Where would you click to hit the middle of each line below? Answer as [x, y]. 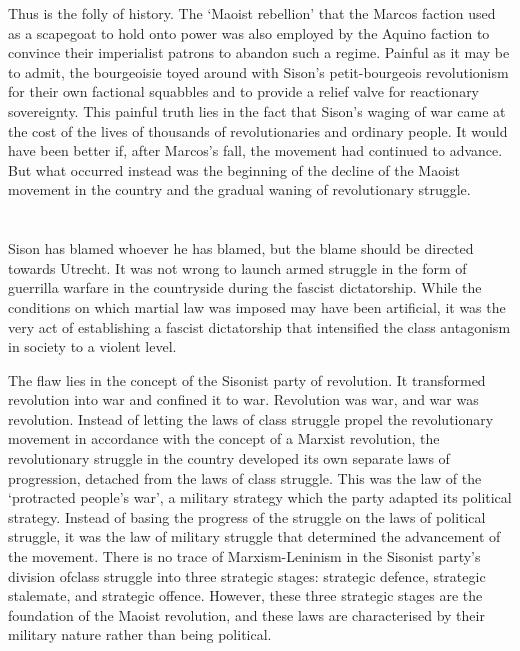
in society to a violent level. [92, 346]
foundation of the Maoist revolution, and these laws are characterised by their [246, 614]
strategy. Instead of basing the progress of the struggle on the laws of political [247, 516]
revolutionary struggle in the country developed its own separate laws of [229, 458]
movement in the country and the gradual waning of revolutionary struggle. [239, 189]
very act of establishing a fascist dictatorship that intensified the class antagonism [259, 326]
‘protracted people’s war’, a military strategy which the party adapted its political [260, 497]
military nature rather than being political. [140, 634]
